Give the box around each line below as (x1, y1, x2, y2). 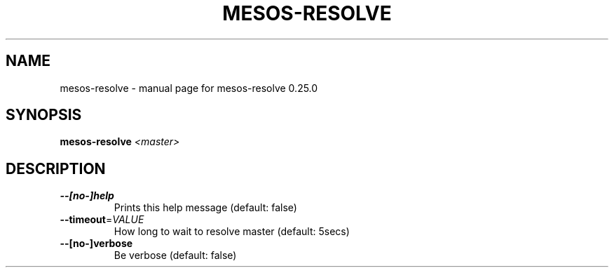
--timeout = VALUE (60, 213, 144, 226)
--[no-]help (60, 189, 114, 202)
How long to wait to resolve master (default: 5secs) (114, 225, 350, 238)
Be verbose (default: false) (114, 249, 237, 262)
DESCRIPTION (6, 159, 106, 178)
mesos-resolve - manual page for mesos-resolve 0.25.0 (60, 81, 318, 94)
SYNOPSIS (6, 106, 82, 124)
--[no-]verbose (60, 237, 133, 250)
